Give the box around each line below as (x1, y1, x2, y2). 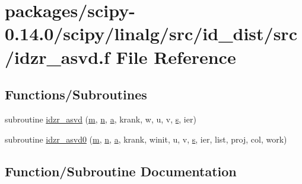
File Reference (116, 44, 236, 69)
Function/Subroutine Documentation (5, 162, 237, 180)
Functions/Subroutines (5, 85, 147, 104)
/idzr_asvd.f (5, 44, 110, 69)
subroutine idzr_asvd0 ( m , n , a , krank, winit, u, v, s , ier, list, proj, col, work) (5, 133, 287, 145)
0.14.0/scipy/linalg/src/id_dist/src (5, 21, 297, 46)
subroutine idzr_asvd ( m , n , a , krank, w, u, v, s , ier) (5, 112, 196, 125)
